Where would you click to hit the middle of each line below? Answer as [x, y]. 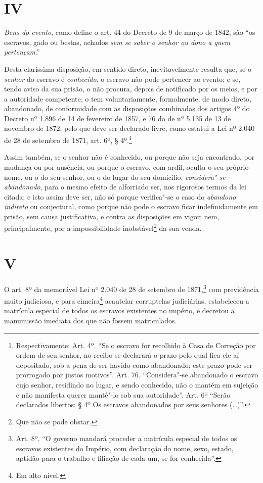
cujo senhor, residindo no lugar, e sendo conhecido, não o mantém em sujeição [137, 384]
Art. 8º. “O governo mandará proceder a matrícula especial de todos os [126, 438]
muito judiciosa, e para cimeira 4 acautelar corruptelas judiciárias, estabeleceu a [127, 300]
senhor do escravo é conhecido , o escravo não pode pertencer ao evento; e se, [122, 79]
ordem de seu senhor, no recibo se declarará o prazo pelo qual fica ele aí [127, 355]
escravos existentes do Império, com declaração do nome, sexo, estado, [125, 448]
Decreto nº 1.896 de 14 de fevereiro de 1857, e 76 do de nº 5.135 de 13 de [118, 118]
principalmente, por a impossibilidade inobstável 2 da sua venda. [103, 227]
